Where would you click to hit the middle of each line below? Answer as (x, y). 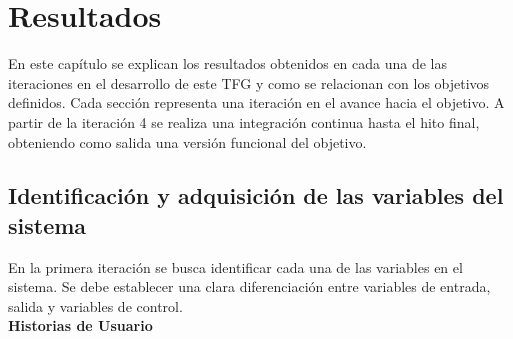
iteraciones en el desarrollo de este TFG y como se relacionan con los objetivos (249, 82)
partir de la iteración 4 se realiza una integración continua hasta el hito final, (244, 121)
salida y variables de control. (95, 305)
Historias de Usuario (80, 325)
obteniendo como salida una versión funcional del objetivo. (187, 141)
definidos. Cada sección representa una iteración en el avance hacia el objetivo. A (256, 102)
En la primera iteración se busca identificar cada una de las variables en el (235, 266)
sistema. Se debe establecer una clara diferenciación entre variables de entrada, (249, 286)
